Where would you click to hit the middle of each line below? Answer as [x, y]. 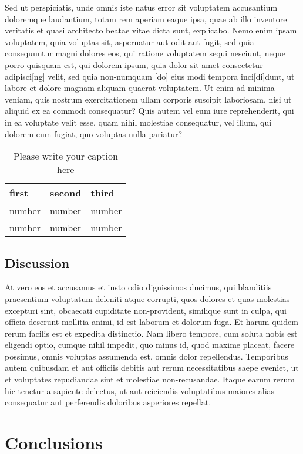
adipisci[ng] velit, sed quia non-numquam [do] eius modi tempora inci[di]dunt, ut [150, 76]
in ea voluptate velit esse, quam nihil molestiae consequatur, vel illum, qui [138, 122]
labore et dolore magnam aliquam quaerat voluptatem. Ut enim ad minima [140, 88]
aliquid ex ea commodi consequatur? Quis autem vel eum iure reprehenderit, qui [149, 111]
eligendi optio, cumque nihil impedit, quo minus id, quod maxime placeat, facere [150, 345]
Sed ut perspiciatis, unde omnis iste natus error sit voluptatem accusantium [141, 7]
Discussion [37, 262]
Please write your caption [65, 156]
